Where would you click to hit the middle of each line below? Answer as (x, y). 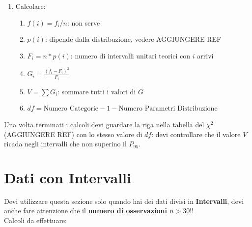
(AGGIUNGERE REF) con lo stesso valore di (73, 134)
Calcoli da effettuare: (35, 220)
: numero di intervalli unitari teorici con (130, 55)
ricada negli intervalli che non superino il (65, 144)
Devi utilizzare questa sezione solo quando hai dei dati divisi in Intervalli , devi (124, 201)
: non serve (84, 22)
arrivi (205, 55)
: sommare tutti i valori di (97, 91)
